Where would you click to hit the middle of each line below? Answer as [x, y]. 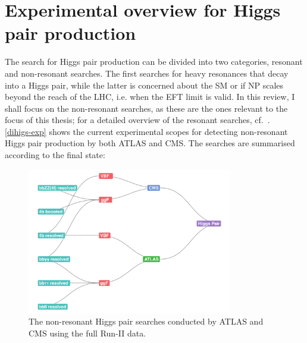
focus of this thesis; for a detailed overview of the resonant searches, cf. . [137, 120]
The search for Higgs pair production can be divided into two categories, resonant [154, 62]
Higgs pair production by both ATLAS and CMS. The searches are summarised [150, 143]
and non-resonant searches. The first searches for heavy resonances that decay [147, 73]
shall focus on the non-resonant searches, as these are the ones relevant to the [146, 108]
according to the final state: [55, 155]
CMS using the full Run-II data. [87, 333]
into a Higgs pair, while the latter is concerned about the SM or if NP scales [144, 85]
